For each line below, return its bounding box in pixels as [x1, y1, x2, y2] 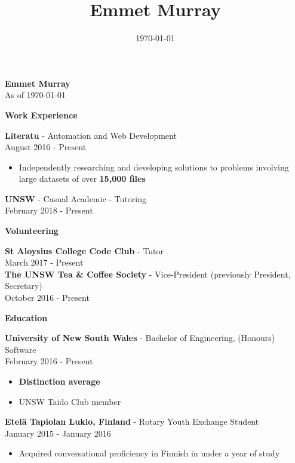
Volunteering [5, 224, 59, 237]
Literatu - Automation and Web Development [5, 129, 177, 141]
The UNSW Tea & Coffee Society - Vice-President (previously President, [5, 267, 291, 280]
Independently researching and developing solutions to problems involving [19, 160, 289, 173]
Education [5, 311, 48, 324]
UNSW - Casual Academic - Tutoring [5, 192, 146, 205]
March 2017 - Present [5, 256, 84, 269]
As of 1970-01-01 [5, 89, 66, 101]
